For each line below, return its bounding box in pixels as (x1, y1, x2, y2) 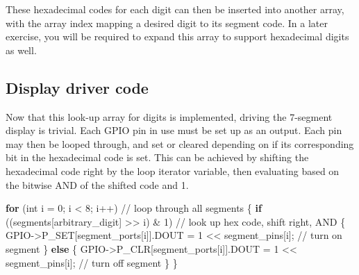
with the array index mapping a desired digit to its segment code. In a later (6, 15, 328, 30)
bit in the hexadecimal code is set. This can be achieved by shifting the (6, 150, 309, 165)
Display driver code (6, 76, 149, 98)
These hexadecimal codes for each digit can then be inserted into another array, (6, 2, 344, 16)
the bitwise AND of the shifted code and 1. (6, 177, 189, 192)
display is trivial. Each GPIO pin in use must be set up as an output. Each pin (6, 123, 342, 137)
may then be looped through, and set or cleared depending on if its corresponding (6, 136, 354, 151)
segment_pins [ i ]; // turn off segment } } (6, 255, 178, 269)
